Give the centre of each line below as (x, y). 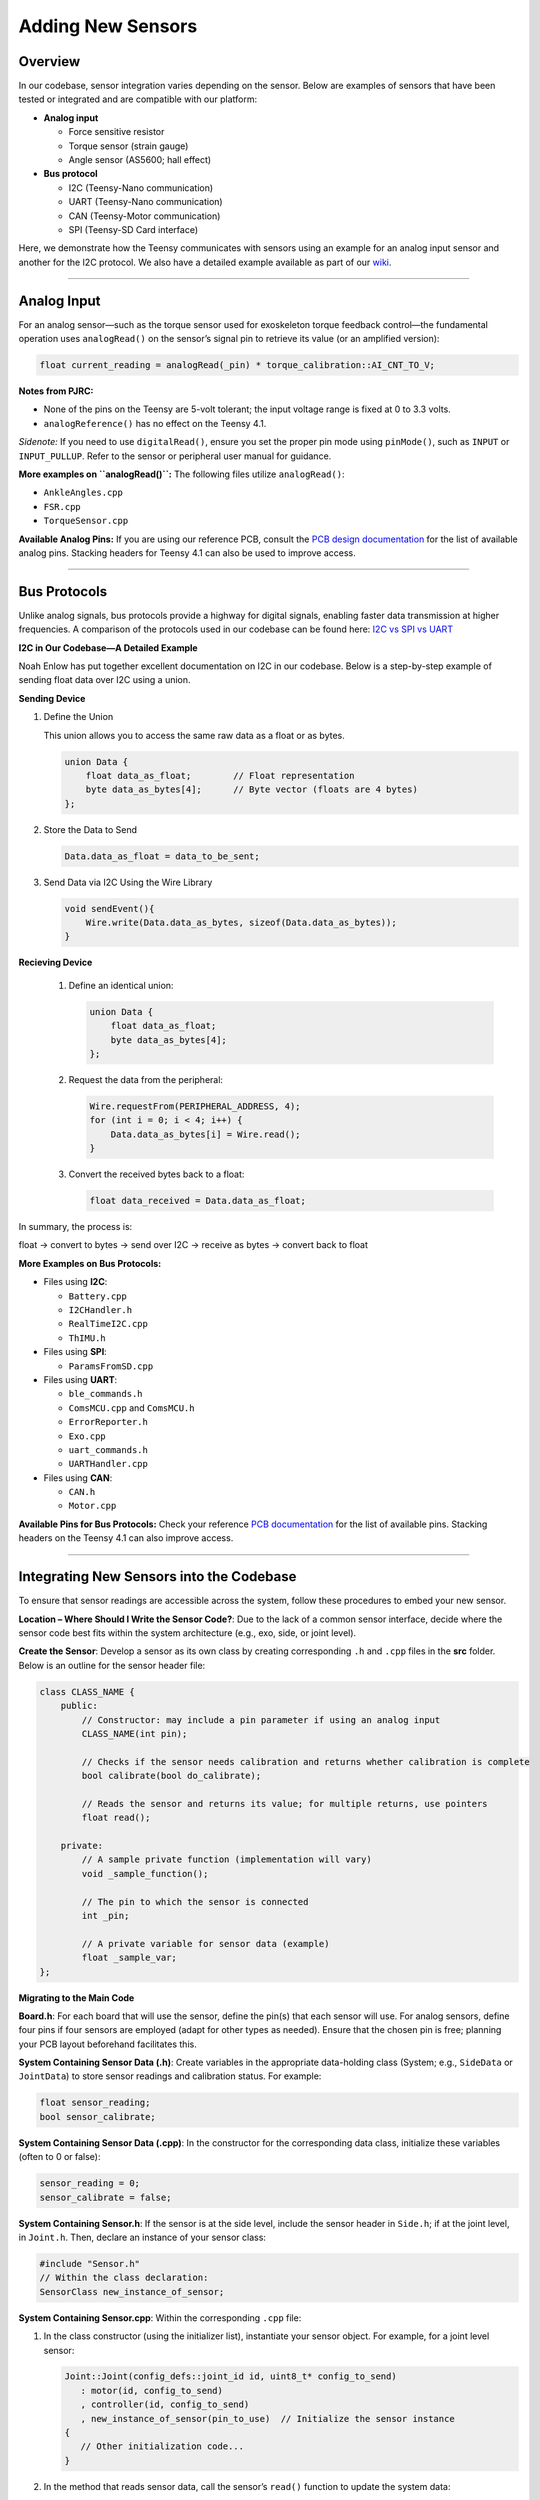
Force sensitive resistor (116, 132)
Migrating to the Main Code (76, 1997)
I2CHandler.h (100, 1310)
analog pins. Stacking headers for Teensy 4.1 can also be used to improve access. (187, 552)
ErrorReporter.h (108, 1422)
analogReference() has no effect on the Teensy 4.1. (155, 423)
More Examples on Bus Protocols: (90, 1263)
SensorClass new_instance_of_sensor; (132, 2291)
